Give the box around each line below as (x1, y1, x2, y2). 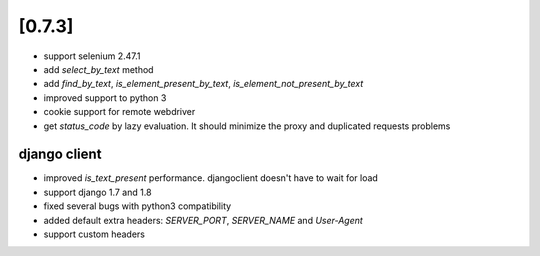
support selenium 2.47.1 (43, 50, 141, 62)
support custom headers (43, 228, 145, 240)
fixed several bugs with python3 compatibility (43, 200, 232, 212)
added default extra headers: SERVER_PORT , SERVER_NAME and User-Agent (43, 214, 364, 226)
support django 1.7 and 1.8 (43, 186, 152, 198)
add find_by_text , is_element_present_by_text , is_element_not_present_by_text (43, 78, 364, 90)
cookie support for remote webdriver (43, 106, 196, 118)
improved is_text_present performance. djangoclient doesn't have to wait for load (43, 172, 379, 184)
